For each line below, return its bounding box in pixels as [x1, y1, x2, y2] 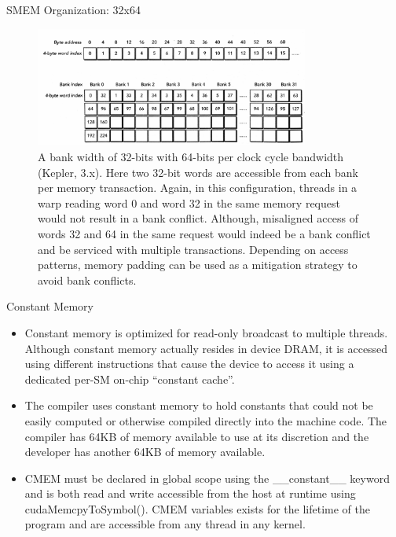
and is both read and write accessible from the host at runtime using [24, 485, 356, 502]
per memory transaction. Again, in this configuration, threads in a [38, 179, 357, 196]
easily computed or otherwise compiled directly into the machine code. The [24, 412, 387, 428]
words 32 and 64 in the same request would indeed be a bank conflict [38, 225, 371, 241]
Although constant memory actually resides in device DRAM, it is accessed [24, 340, 388, 356]
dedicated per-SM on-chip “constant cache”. [24, 370, 235, 387]
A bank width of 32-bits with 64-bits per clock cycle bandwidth [38, 149, 344, 164]
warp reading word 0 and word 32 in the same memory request [38, 194, 340, 211]
